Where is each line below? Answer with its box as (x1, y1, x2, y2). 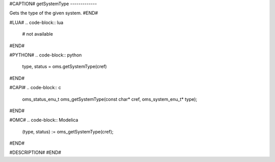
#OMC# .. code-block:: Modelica (9, 117, 78, 123)
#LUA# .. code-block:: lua (9, 19, 64, 25)
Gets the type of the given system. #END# (9, 10, 98, 16)
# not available (22, 31, 53, 37)
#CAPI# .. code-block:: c (9, 85, 61, 91)
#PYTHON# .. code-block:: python (9, 51, 82, 58)
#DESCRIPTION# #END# (9, 149, 61, 155)
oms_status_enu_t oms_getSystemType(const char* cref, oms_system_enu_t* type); (22, 96, 198, 102)
